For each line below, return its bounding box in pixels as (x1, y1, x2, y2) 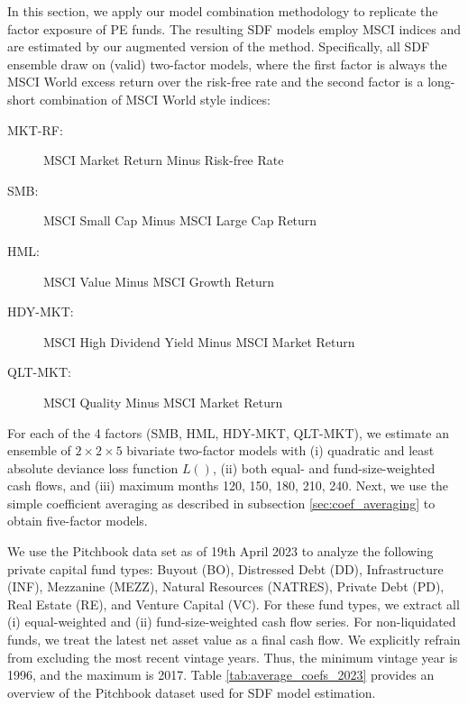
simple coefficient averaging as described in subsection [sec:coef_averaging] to (7, 493, 436, 512)
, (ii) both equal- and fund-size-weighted (212, 458, 436, 477)
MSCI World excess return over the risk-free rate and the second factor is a (7, 72, 424, 91)
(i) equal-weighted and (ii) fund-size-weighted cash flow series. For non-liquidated (7, 612, 456, 631)
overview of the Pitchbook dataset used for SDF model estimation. (7, 682, 376, 701)
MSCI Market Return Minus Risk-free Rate (43, 151, 284, 169)
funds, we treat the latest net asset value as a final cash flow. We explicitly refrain (7, 630, 461, 649)
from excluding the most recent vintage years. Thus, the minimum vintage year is (7, 647, 458, 666)
